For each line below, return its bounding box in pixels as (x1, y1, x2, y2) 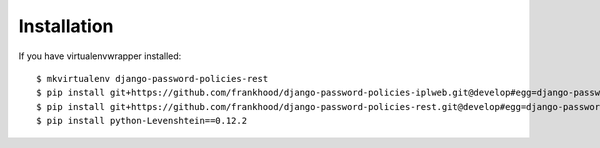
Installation (18, 15, 114, 37)
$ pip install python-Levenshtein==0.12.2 (36, 115, 248, 127)
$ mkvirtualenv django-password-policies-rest (36, 73, 269, 84)
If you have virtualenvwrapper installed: (18, 50, 182, 62)
